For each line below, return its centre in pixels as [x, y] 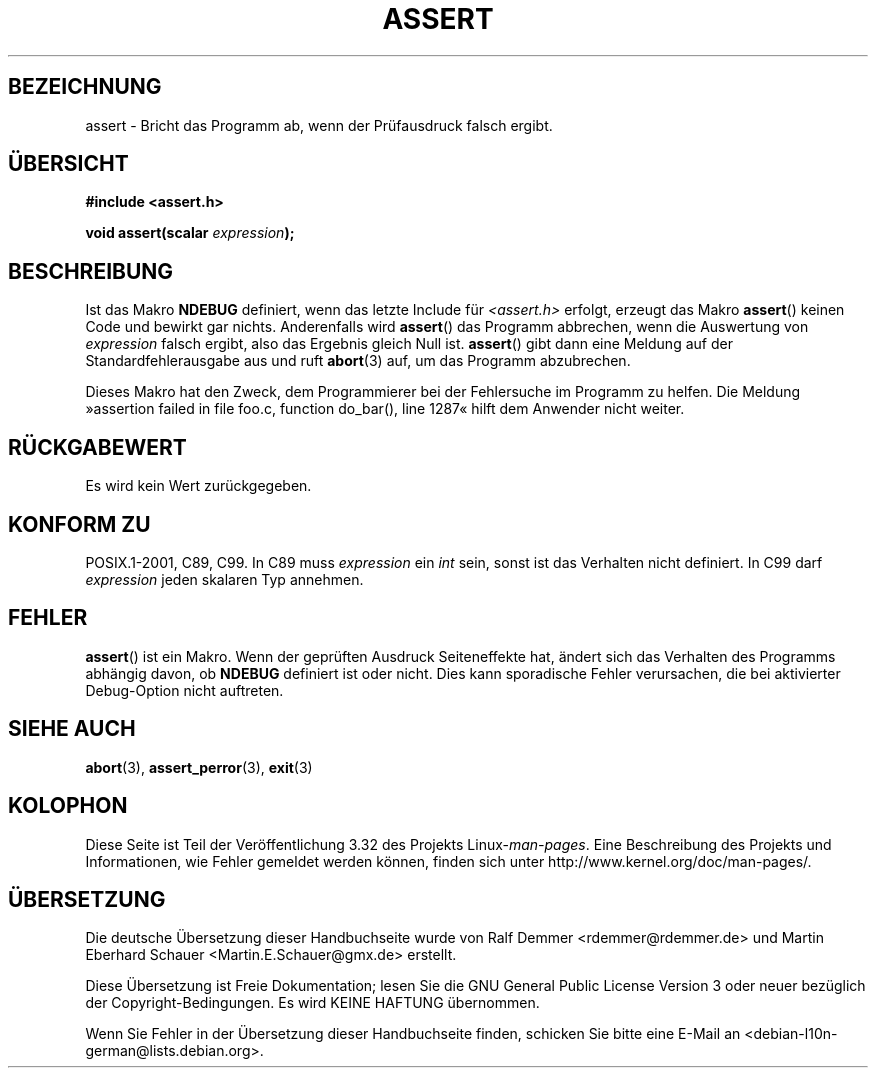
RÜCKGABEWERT [97, 447]
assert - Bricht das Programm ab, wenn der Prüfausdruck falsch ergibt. [319, 125]
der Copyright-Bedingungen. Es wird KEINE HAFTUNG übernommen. [312, 1003]
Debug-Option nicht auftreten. [184, 690]
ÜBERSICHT [68, 164]
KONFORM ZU [79, 524]
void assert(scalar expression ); [190, 233]
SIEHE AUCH [72, 729]
